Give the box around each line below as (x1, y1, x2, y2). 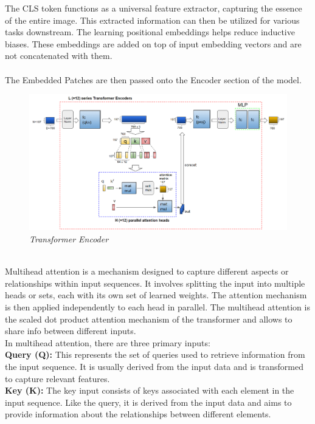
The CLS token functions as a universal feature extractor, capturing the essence (5, 2, 302, 14)
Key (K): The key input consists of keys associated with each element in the (5, 384, 294, 397)
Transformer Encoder (29, 232, 109, 245)
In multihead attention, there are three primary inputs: (5, 336, 210, 349)
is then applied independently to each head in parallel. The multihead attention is (5, 300, 310, 313)
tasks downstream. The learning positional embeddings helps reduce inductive (5, 26, 295, 38)
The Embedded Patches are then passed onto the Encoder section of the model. (5, 73, 302, 86)
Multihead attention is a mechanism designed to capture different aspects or (5, 265, 289, 278)
